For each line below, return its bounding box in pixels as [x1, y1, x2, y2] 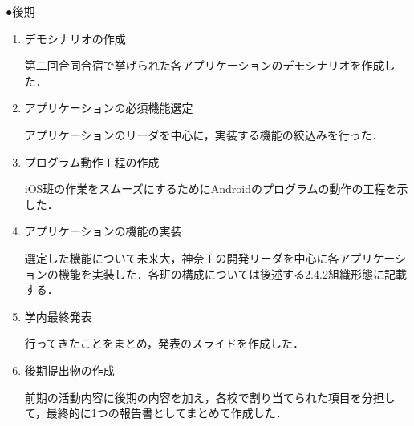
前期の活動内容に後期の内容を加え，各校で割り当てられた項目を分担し [24, 388, 396, 405]
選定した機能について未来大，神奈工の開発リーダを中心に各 [24, 249, 339, 266]
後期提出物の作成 [24, 361, 115, 378]
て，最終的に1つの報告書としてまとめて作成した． [24, 404, 287, 421]
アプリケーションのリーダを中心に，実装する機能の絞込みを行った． [24, 126, 384, 143]
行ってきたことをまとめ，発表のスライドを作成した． [24, 335, 304, 352]
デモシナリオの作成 [24, 30, 126, 46]
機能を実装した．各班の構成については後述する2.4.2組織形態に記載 [58, 265, 407, 282]
